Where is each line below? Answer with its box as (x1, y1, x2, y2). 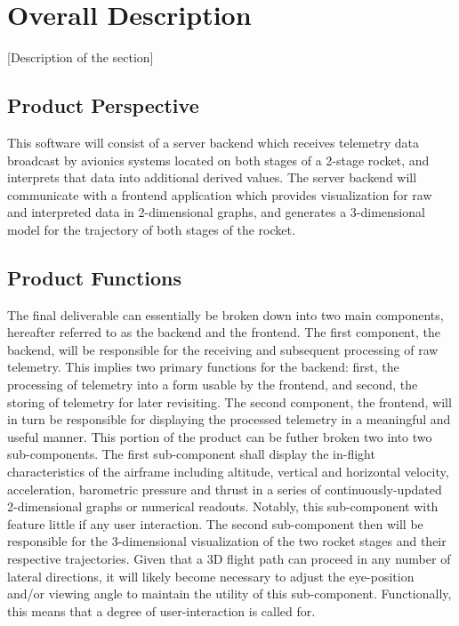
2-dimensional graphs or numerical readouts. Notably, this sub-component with (7, 497, 439, 516)
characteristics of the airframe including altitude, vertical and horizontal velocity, (7, 462, 449, 481)
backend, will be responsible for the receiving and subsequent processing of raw (7, 340, 439, 358)
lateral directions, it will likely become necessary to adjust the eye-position (7, 566, 415, 585)
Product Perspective (7, 92, 199, 119)
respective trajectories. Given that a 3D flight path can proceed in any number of (7, 550, 451, 567)
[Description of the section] (7, 48, 154, 67)
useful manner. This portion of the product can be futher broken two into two (7, 427, 432, 445)
